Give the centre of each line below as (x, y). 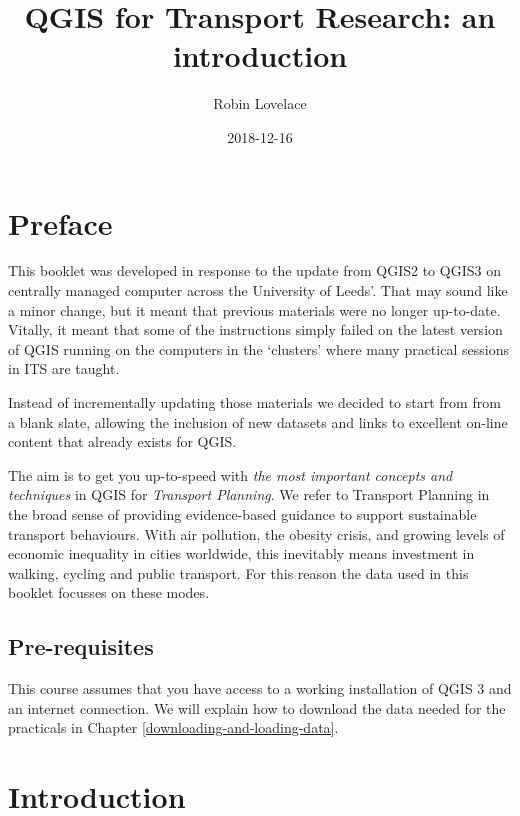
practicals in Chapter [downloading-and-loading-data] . (173, 727)
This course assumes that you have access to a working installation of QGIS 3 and (260, 688)
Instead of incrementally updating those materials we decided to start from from (254, 402)
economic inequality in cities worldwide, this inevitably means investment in (241, 553)
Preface (60, 222)
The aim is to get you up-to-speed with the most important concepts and (230, 474)
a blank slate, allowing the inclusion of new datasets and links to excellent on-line (258, 421)
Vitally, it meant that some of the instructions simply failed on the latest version (255, 329)
